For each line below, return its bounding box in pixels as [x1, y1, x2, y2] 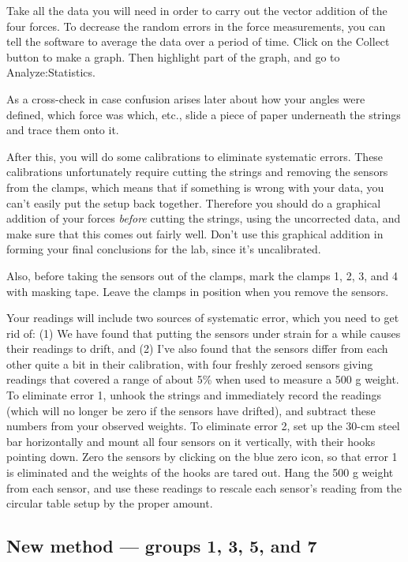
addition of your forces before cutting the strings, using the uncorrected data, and [6, 210, 401, 227]
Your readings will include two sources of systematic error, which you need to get [6, 309, 399, 326]
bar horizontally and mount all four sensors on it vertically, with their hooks [6, 433, 376, 449]
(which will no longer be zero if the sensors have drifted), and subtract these [6, 402, 376, 418]
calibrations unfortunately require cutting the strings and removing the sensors [6, 163, 388, 180]
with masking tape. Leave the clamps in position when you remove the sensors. [6, 283, 389, 299]
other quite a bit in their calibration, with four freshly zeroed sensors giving [6, 355, 373, 372]
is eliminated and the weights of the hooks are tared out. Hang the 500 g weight [6, 464, 394, 481]
